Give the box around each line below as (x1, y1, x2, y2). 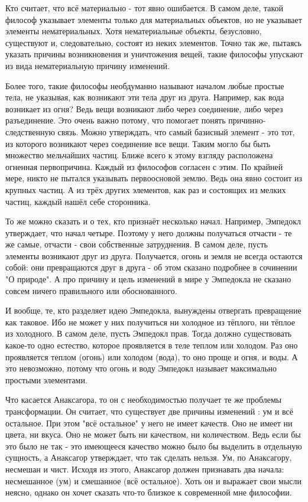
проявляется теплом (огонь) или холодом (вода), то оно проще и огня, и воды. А (5, 350, 298, 363)
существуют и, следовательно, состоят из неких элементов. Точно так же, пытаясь (5, 36, 301, 48)
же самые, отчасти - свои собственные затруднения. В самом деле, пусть (5, 238, 268, 250)
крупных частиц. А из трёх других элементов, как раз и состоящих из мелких (5, 183, 286, 195)
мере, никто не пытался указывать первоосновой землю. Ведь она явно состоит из (5, 172, 303, 184)
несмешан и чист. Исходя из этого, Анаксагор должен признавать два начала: (5, 462, 284, 475)
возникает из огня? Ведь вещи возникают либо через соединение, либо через (5, 102, 283, 115)
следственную (5, 125, 55, 138)
